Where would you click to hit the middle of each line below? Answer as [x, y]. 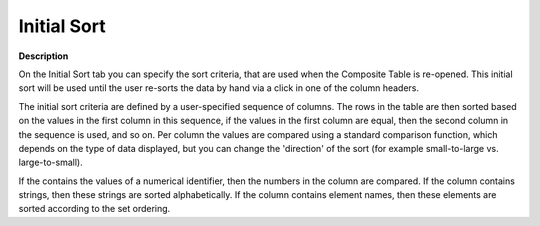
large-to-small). [51, 162]
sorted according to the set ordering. [94, 209]
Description [43, 56]
